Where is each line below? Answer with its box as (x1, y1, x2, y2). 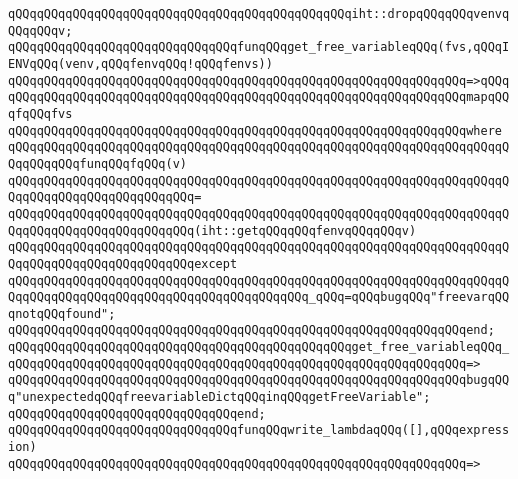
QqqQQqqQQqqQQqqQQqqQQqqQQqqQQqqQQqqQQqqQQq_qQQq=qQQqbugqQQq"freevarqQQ (8, 290, 510, 305)
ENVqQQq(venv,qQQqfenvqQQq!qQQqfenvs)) (8, 56, 273, 71)
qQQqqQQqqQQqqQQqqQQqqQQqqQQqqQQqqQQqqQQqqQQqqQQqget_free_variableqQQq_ (8, 340, 510, 355)
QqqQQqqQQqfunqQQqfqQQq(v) (8, 156, 187, 171)
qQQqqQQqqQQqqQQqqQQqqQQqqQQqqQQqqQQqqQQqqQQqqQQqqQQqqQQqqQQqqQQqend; (8, 323, 495, 338)
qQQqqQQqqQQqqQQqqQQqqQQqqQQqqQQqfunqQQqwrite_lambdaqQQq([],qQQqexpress (8, 423, 510, 438)
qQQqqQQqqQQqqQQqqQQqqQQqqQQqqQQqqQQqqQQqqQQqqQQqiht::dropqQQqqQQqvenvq (8, 7, 510, 21)
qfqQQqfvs (8, 106, 73, 121)
